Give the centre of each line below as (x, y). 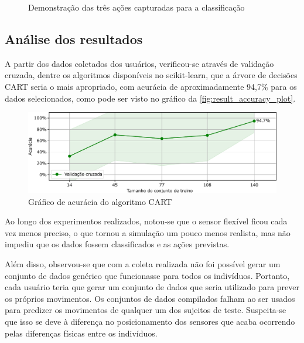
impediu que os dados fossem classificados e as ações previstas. (117, 244)
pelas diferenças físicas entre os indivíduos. (81, 333)
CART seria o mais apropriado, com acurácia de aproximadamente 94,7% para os (151, 86)
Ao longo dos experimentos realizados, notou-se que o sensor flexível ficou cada (146, 221)
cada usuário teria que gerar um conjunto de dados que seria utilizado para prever (152, 287)
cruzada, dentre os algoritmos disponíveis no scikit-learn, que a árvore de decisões (151, 75)
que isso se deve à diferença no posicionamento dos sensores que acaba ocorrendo (150, 321)
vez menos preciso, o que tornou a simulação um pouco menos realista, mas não (148, 232)
